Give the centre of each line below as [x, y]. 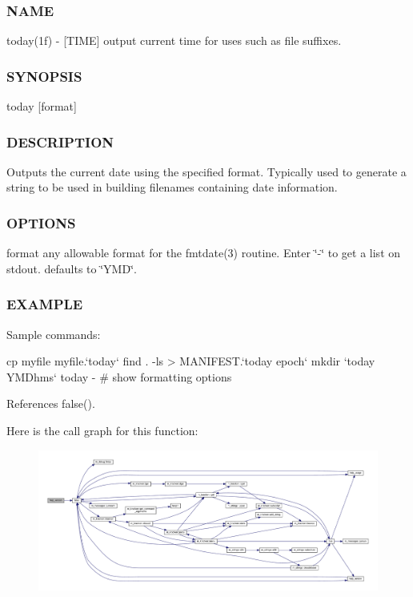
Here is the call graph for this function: [102, 431]
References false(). [51, 403]
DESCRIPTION [60, 141]
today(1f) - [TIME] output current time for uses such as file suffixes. [174, 40]
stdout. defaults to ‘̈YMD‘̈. [72, 268]
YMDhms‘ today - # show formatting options [119, 376]
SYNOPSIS [44, 76]
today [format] [42, 106]
